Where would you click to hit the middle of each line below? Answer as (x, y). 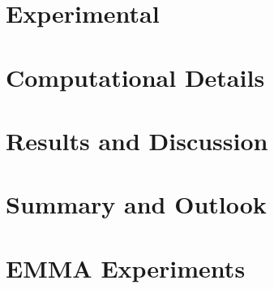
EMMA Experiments (126, 267)
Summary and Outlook (136, 204)
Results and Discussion (137, 140)
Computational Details (135, 77)
